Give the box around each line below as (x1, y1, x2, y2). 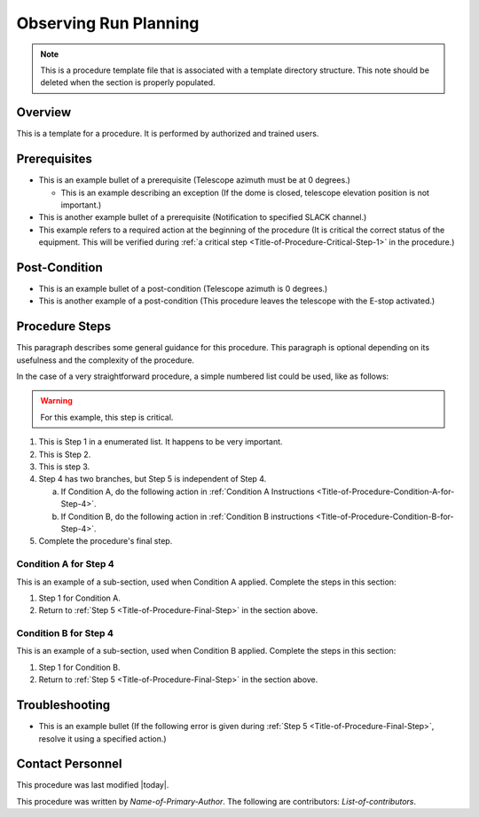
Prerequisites (16, 152, 92, 167)
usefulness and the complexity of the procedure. (16, 355, 195, 365)
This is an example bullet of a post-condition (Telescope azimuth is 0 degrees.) (38, 284, 328, 294)
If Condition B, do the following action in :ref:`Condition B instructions (60, 511, 314, 522)
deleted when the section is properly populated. (40, 77, 216, 88)
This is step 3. (38, 461, 90, 472)
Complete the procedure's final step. (38, 536, 173, 546)
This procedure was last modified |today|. (16, 780, 169, 790)
